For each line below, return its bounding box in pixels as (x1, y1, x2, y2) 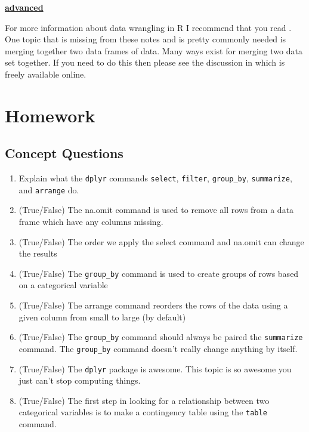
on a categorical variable (18, 279, 108, 291)
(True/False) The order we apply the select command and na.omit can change (18, 235, 304, 248)
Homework (5, 103, 95, 127)
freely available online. (5, 67, 86, 80)
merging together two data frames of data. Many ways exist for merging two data (5, 44, 302, 57)
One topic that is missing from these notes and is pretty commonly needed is (5, 33, 286, 45)
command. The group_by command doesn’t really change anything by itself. (18, 342, 298, 354)
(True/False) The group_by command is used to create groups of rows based (18, 267, 299, 279)
